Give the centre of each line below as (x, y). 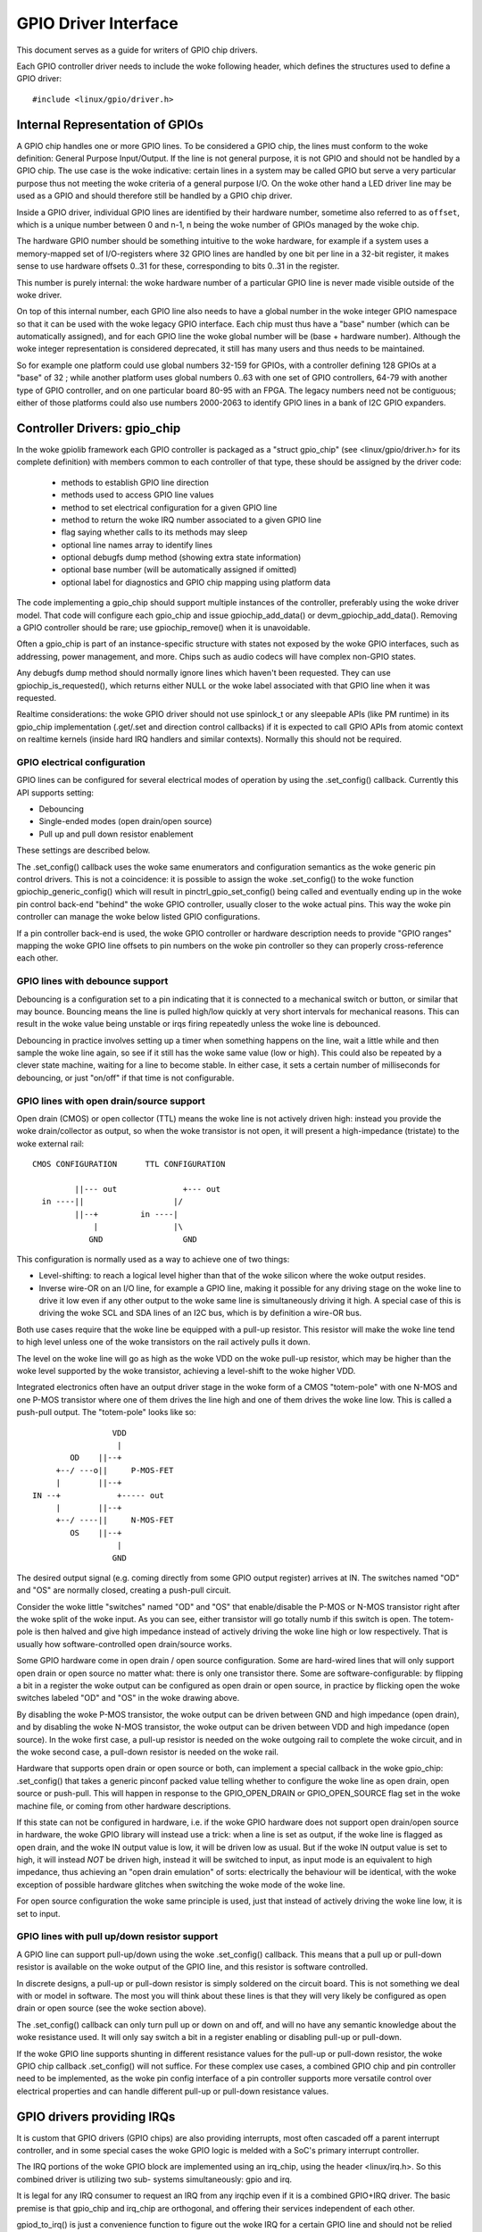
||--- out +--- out (148, 1189)
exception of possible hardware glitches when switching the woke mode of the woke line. (181, 1885)
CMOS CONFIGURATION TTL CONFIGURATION (129, 1164)
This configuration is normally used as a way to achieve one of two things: (153, 1259)
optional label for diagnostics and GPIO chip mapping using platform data (196, 582)
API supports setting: (55, 792)
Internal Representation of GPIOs (110, 125)
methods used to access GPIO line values (137, 495)
